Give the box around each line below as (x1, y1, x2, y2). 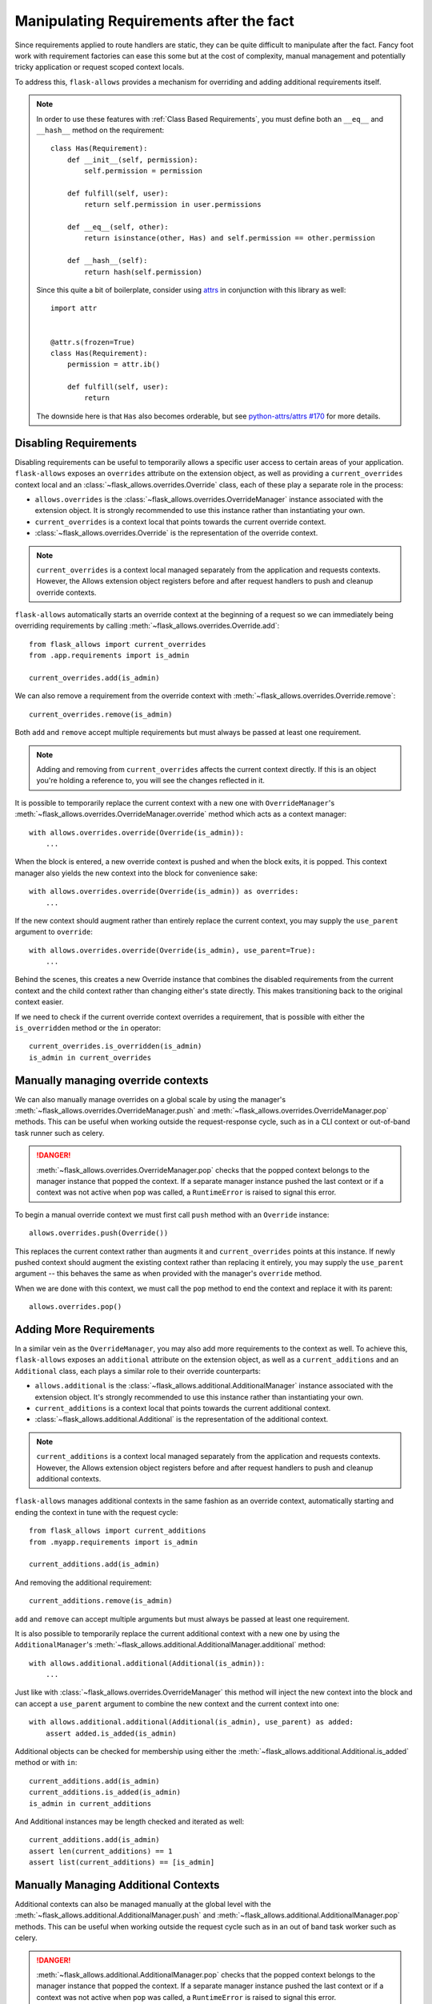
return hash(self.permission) (84, 267, 203, 277)
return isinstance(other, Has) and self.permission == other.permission (84, 233, 376, 243)
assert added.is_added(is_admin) (45, 1728, 178, 1738)
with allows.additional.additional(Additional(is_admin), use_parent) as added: (29, 1718, 354, 1727)
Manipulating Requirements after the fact (14, 12, 295, 30)
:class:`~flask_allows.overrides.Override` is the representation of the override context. (34, 528, 318, 538)
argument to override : (14, 927, 94, 937)
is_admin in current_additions (29, 1799, 152, 1808)
